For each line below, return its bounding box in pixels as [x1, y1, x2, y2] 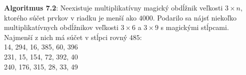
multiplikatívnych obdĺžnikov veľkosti [4, 22, 118, 32]
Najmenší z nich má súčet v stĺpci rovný [4, 31, 127, 42]
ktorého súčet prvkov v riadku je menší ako [4, 12, 137, 22]
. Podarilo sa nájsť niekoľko [152, 12, 237, 22]
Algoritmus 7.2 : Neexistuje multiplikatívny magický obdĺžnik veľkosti [4, 2, 223, 12]
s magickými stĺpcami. [160, 22, 229, 32]
